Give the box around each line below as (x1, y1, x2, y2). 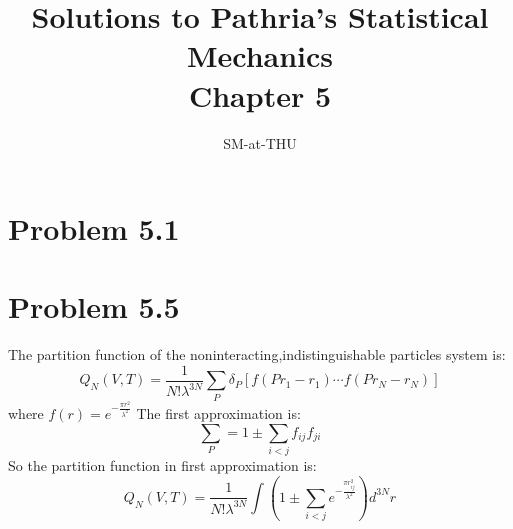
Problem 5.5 (8, 286, 180, 327)
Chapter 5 (188, 74, 332, 115)
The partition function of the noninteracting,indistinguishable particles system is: (8, 344, 506, 365)
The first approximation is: (136, 403, 301, 424)
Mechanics (186, 35, 334, 76)
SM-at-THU (223, 132, 297, 153)
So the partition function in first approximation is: (8, 455, 317, 475)
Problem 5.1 (8, 208, 180, 249)
